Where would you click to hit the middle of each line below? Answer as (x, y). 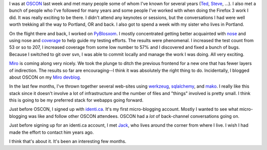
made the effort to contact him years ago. (51, 132)
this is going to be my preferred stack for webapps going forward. (76, 100)
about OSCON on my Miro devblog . (45, 77)
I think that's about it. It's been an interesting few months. (68, 142)
